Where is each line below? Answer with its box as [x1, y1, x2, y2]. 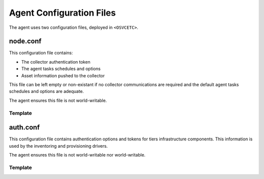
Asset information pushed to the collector [21, 72, 105, 78]
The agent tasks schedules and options [21, 66, 101, 72]
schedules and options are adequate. [9, 89, 84, 94]
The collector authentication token [21, 59, 90, 65]
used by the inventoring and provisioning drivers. [9, 143, 108, 149]
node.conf [9, 37, 42, 45]
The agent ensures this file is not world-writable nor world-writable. [9, 152, 146, 158]
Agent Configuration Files [9, 7, 116, 18]
